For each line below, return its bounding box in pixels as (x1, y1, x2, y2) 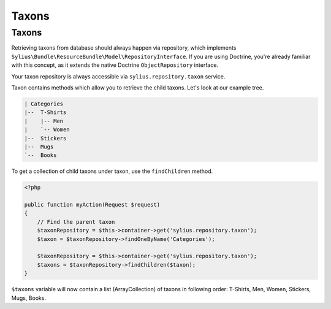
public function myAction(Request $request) (24, 201, 161, 208)
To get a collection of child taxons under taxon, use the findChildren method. (11, 167, 213, 175)
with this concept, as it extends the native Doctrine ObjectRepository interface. (11, 61, 219, 69)
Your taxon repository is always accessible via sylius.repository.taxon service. (11, 72, 226, 80)
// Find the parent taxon (37, 218, 115, 225)
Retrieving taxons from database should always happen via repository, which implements (11, 44, 237, 51)
